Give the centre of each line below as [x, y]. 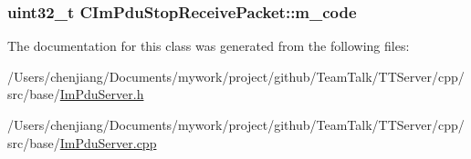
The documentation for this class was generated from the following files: [209, 46]
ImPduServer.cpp [108, 142]
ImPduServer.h [102, 94]
